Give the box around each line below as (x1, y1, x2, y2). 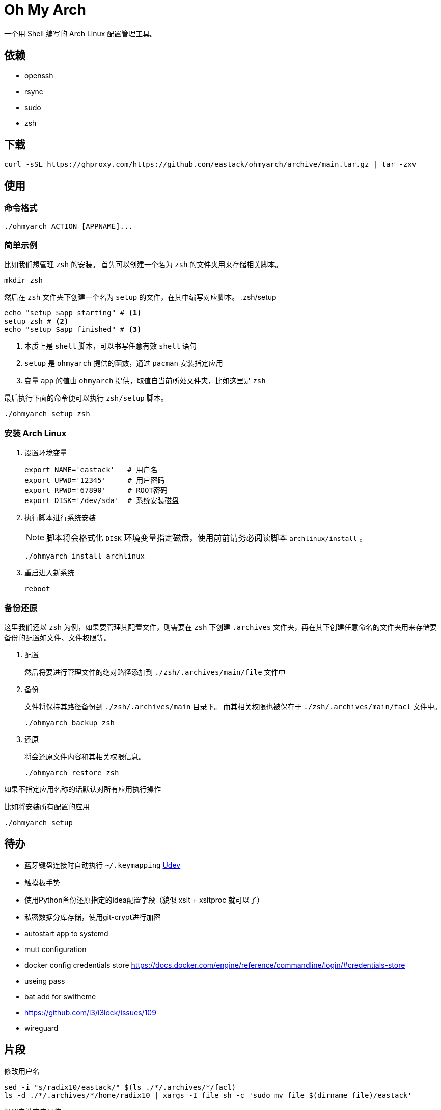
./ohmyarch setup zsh (4, 410, 90, 418)
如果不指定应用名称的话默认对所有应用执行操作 (4, 784, 161, 794)
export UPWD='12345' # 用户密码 (24, 476, 165, 485)
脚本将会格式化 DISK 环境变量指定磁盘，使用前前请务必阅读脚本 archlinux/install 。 (46, 533, 368, 543)
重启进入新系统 (24, 568, 74, 577)
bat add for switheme (24, 992, 96, 1001)
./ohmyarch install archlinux (24, 552, 145, 561)
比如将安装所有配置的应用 (4, 802, 90, 811)
